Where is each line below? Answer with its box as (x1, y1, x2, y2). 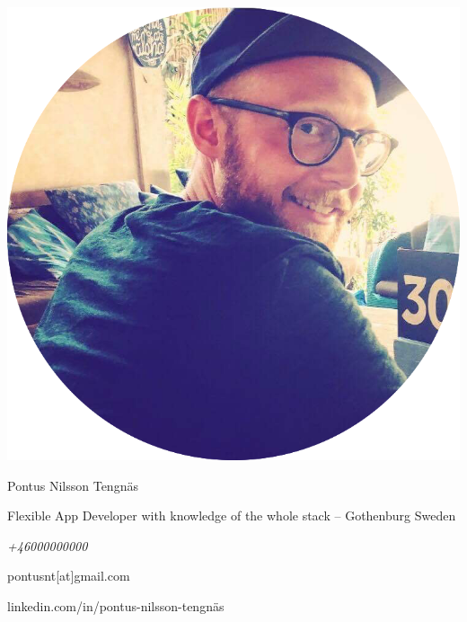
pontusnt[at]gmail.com (7, 566, 130, 585)
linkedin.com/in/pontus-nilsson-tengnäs (7, 596, 225, 615)
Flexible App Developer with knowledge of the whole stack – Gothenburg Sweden (7, 506, 456, 525)
